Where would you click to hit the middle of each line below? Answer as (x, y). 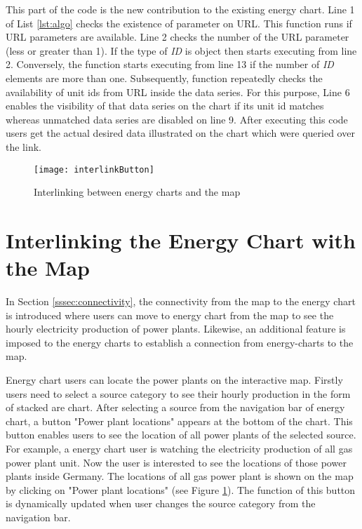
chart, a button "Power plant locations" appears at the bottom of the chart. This (179, 421)
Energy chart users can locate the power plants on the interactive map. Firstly (174, 380)
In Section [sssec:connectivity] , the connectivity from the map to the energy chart (181, 301)
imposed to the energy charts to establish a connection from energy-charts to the (180, 342)
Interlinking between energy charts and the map (137, 192)
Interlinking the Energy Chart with (181, 240)
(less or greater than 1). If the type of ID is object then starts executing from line (181, 50)
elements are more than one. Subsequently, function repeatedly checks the (164, 78)
